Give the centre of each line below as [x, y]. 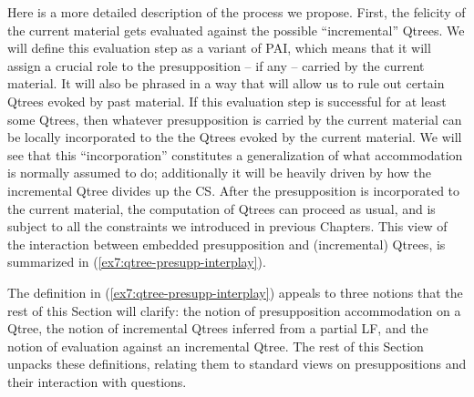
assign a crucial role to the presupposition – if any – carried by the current [216, 65]
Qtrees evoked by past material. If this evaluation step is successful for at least [227, 101]
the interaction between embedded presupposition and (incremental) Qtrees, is [227, 244]
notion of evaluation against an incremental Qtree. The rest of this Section [216, 346]
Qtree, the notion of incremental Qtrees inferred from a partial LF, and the [218, 328]
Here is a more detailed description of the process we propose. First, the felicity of [237, 12]
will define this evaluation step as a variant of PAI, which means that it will [219, 48]
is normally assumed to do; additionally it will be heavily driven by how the [220, 173]
